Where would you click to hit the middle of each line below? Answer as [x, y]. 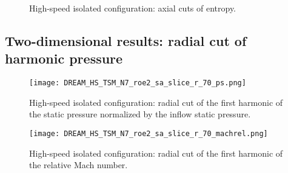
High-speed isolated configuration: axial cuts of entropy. [133, 8]
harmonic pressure [64, 58]
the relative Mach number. [79, 165]
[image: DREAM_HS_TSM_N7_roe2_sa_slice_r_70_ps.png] [138, 83]
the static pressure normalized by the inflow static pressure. [140, 114]
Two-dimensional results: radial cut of [126, 40]
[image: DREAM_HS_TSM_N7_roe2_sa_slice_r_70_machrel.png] [149, 134]
